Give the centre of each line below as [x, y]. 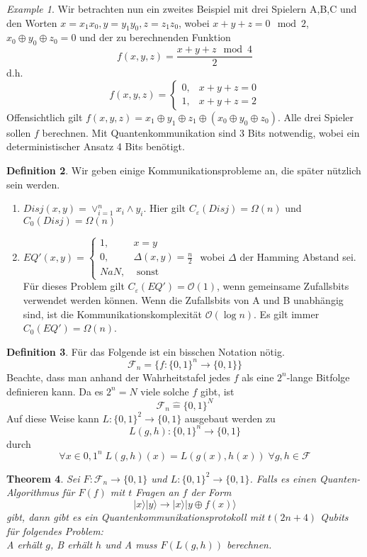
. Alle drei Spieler [316, 117]
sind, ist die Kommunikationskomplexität [113, 314]
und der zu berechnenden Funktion [155, 37]
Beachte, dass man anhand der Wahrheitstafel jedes [118, 377]
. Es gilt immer [287, 314]
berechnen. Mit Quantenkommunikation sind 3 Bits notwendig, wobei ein [201, 132]
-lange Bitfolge [318, 377]
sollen [19, 132]
